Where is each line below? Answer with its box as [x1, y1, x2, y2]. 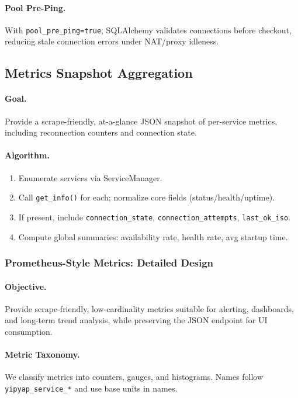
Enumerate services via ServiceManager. [18, 171, 162, 184]
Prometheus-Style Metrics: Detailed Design [5, 255, 214, 270]
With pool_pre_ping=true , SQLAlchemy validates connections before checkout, [5, 23, 292, 36]
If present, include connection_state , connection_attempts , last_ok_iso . [18, 210, 290, 223]
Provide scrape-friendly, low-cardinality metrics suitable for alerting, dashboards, [5, 302, 294, 314]
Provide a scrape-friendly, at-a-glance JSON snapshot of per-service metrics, [5, 115, 278, 127]
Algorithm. [5, 149, 50, 161]
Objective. [5, 280, 47, 292]
